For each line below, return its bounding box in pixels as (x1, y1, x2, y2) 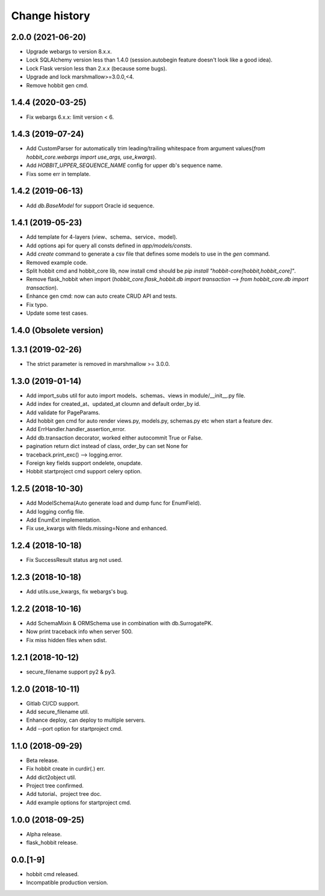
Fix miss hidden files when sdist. (26, 636, 107, 643)
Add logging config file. (26, 508, 84, 515)
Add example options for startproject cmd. (26, 799, 132, 806)
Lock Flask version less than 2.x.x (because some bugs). (26, 65, 167, 72)
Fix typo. (26, 301, 48, 308)
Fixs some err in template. (26, 170, 91, 177)
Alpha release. (26, 830, 63, 838)
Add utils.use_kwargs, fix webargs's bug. (26, 588, 129, 595)
